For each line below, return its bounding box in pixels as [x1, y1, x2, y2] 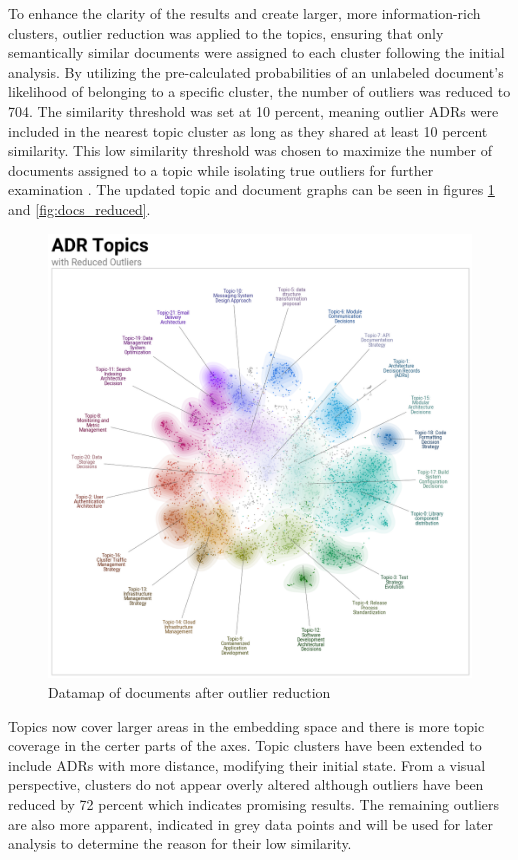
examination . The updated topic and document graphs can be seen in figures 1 [8, 179, 495, 200]
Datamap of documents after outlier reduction [48, 681, 331, 702]
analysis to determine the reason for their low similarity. [8, 833, 352, 854]
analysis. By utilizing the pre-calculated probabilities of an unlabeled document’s [8, 61, 504, 82]
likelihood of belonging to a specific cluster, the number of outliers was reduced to [8, 81, 511, 102]
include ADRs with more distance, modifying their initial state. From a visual [8, 754, 486, 775]
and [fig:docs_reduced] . [8, 198, 151, 219]
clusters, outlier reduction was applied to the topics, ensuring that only [8, 22, 444, 43]
